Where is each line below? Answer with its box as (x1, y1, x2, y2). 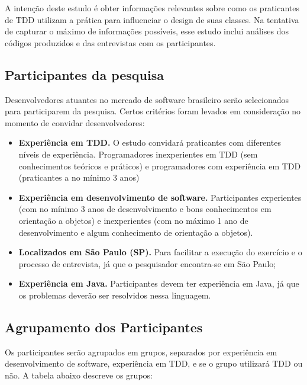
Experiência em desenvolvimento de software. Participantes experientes (18, 191, 302, 203)
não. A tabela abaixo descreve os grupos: (5, 368, 153, 381)
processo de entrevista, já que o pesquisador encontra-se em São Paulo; (18, 257, 276, 269)
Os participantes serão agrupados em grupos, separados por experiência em (5, 345, 277, 358)
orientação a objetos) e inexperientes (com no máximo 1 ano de (18, 214, 248, 226)
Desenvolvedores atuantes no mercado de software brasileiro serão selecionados (5, 93, 289, 105)
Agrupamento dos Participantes (5, 317, 203, 336)
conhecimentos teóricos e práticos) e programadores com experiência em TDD (18, 159, 301, 172)
